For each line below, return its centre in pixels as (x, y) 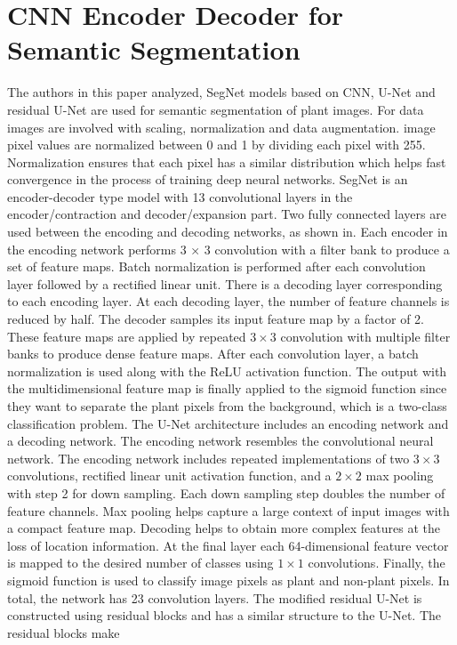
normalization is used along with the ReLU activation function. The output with (227, 371)
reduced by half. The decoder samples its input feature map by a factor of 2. (216, 319)
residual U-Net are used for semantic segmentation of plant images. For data (216, 109)
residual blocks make (64, 632)
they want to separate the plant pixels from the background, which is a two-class (227, 406)
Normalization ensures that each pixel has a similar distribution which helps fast (227, 161)
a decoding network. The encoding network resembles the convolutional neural (220, 441)
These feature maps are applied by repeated (127, 336)
